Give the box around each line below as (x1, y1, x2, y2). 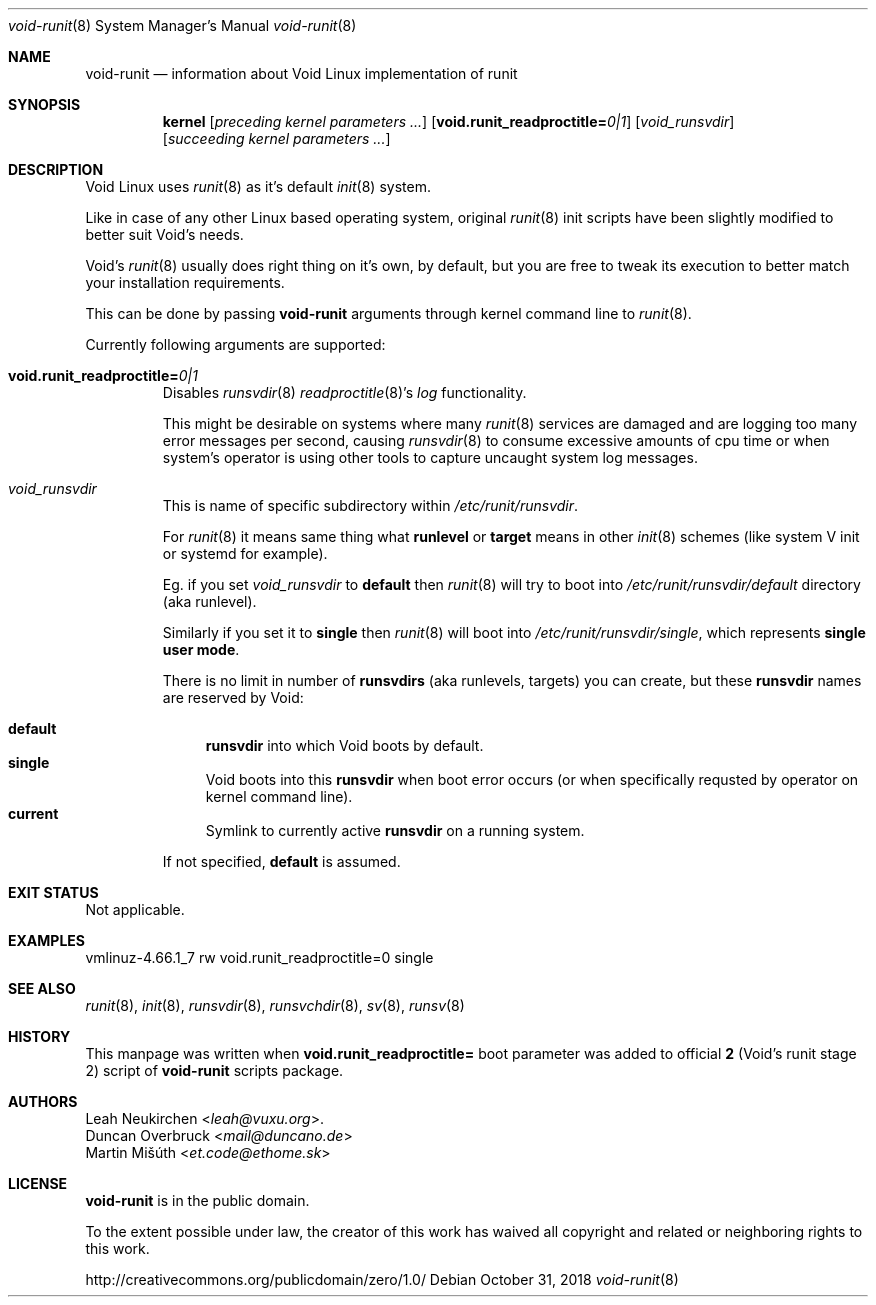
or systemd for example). (162, 545, 328, 562)
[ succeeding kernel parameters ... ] (162, 130, 391, 147)
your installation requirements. (85, 274, 285, 291)
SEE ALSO (8, 980, 76, 997)
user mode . (162, 641, 240, 658)
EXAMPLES (8, 932, 85, 949)
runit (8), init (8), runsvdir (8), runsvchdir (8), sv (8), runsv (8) (85, 997, 465, 1014)
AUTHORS (8, 1093, 78, 1110)
